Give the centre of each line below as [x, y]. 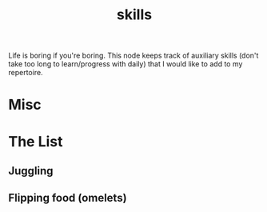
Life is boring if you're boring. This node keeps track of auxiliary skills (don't [133, 56]
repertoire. [26, 73]
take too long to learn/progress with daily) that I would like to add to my [126, 64]
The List [36, 141]
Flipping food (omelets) [68, 198]
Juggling [31, 171]
